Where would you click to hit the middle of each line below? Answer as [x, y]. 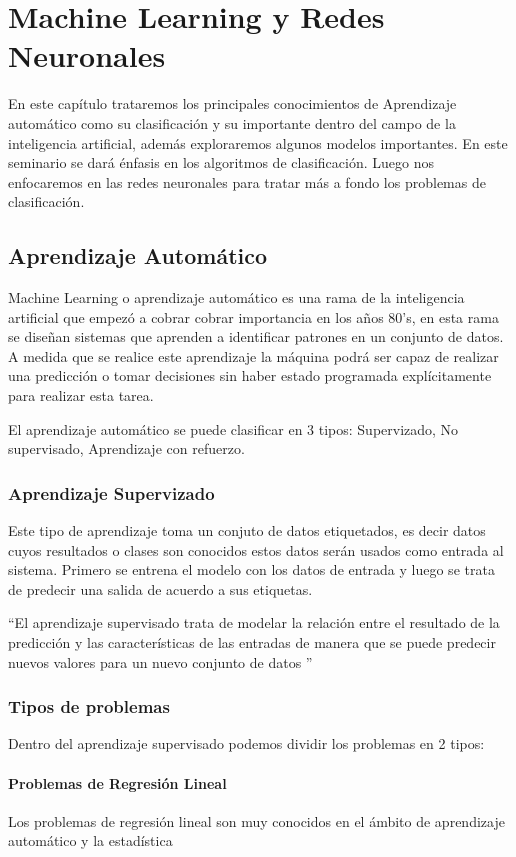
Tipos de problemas [89, 706]
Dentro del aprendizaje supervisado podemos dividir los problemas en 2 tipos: [246, 743]
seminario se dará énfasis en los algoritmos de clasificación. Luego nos [221, 162]
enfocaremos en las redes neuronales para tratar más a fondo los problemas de [247, 181]
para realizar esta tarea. [81, 395]
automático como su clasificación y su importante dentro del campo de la [232, 122]
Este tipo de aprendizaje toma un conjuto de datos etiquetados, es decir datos [247, 530]
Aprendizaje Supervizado [111, 492]
